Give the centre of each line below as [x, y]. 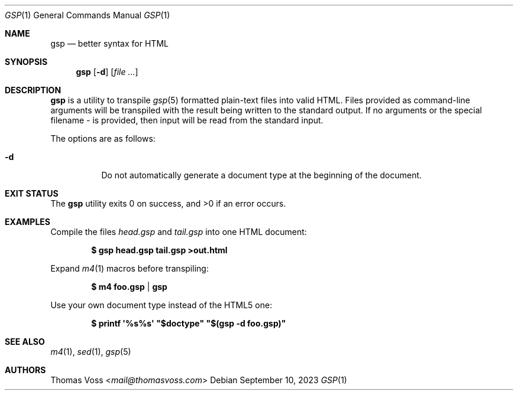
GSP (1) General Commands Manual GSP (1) [88, 15]
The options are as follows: [103, 138]
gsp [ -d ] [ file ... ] [107, 72]
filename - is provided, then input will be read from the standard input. [187, 120]
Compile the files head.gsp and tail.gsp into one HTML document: [179, 232]
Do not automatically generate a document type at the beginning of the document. [262, 175]
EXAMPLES [27, 222]
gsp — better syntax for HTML [109, 43]
